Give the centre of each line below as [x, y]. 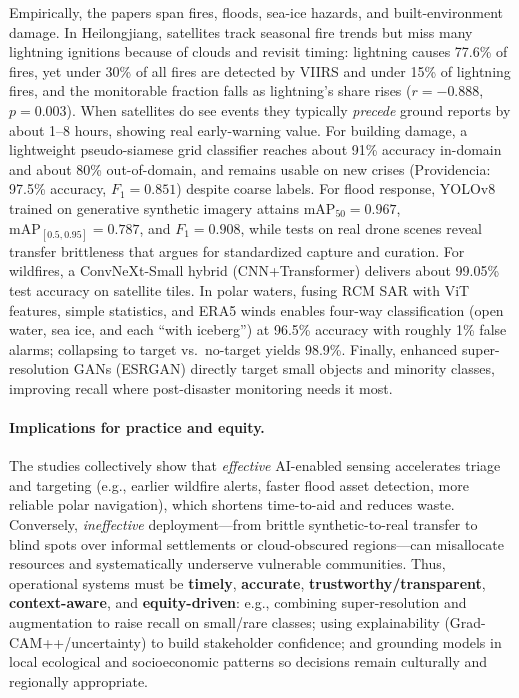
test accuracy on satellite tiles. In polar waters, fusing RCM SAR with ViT [239, 289]
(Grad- [465, 622]
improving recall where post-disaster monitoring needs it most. [201, 387]
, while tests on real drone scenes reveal [361, 227]
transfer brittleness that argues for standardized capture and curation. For [237, 250]
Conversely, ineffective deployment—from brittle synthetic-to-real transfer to [243, 524]
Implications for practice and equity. [137, 427]
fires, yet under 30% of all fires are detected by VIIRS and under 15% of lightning [260, 70]
